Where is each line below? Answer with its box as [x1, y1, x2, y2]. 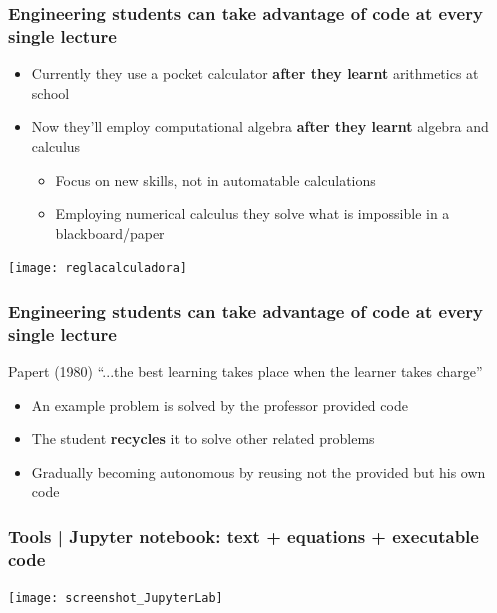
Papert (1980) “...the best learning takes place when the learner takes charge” [8, 361, 483, 382]
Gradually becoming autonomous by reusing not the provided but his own [31, 461, 486, 482]
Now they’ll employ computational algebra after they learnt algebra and [31, 116, 489, 137]
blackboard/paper [55, 222, 165, 243]
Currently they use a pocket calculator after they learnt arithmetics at [31, 63, 479, 84]
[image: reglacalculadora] [8, 261, 187, 276]
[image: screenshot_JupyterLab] [8, 591, 223, 606]
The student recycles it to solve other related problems [31, 428, 375, 449]
